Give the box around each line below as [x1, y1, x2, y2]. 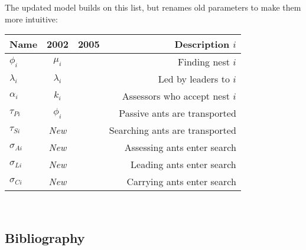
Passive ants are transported [119, 106, 236, 120]
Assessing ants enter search [124, 140, 236, 154]
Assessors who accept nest [122, 89, 230, 103]
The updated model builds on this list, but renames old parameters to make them [5, 1, 301, 13]
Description [174, 37, 230, 51]
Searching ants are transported [109, 123, 236, 137]
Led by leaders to [158, 72, 230, 86]
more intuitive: [5, 12, 58, 25]
